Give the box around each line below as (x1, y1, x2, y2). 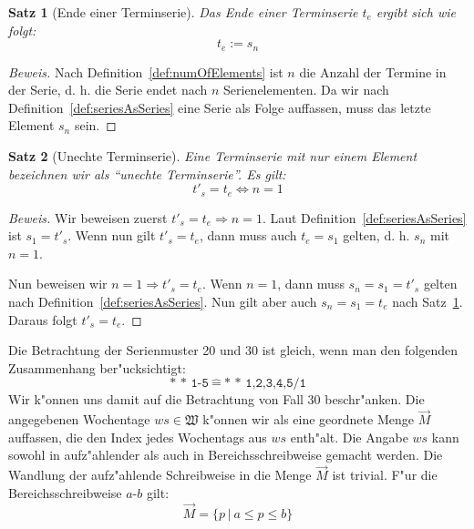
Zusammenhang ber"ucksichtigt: (8, 358, 186, 377)
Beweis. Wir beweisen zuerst (8, 208, 168, 227)
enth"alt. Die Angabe (290, 427, 408, 446)
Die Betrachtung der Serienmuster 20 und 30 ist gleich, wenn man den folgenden (8, 341, 459, 360)
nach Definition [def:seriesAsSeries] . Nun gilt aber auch (8, 292, 317, 311)
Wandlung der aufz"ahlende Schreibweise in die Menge (8, 465, 312, 484)
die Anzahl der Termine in (299, 62, 447, 81)
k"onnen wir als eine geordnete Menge (202, 410, 414, 429)
